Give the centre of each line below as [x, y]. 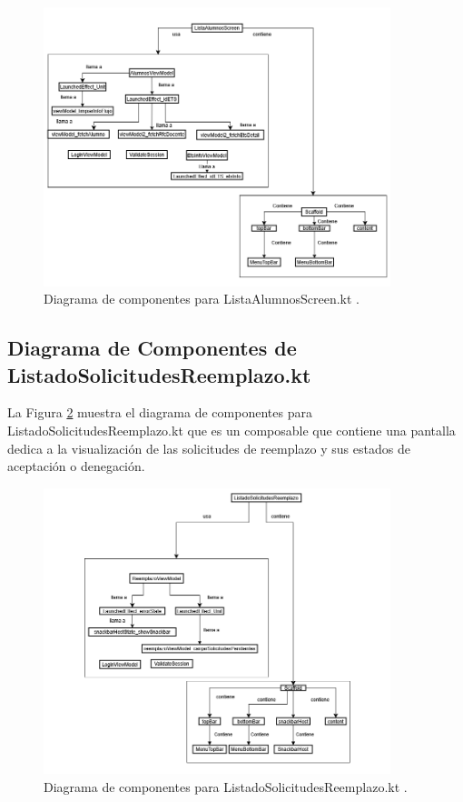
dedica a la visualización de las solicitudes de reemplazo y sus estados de [209, 448]
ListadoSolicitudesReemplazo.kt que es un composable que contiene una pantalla [231, 430]
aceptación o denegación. [76, 466]
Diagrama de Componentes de [152, 348]
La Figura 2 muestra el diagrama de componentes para [160, 412]
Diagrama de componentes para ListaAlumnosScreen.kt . [202, 299]
